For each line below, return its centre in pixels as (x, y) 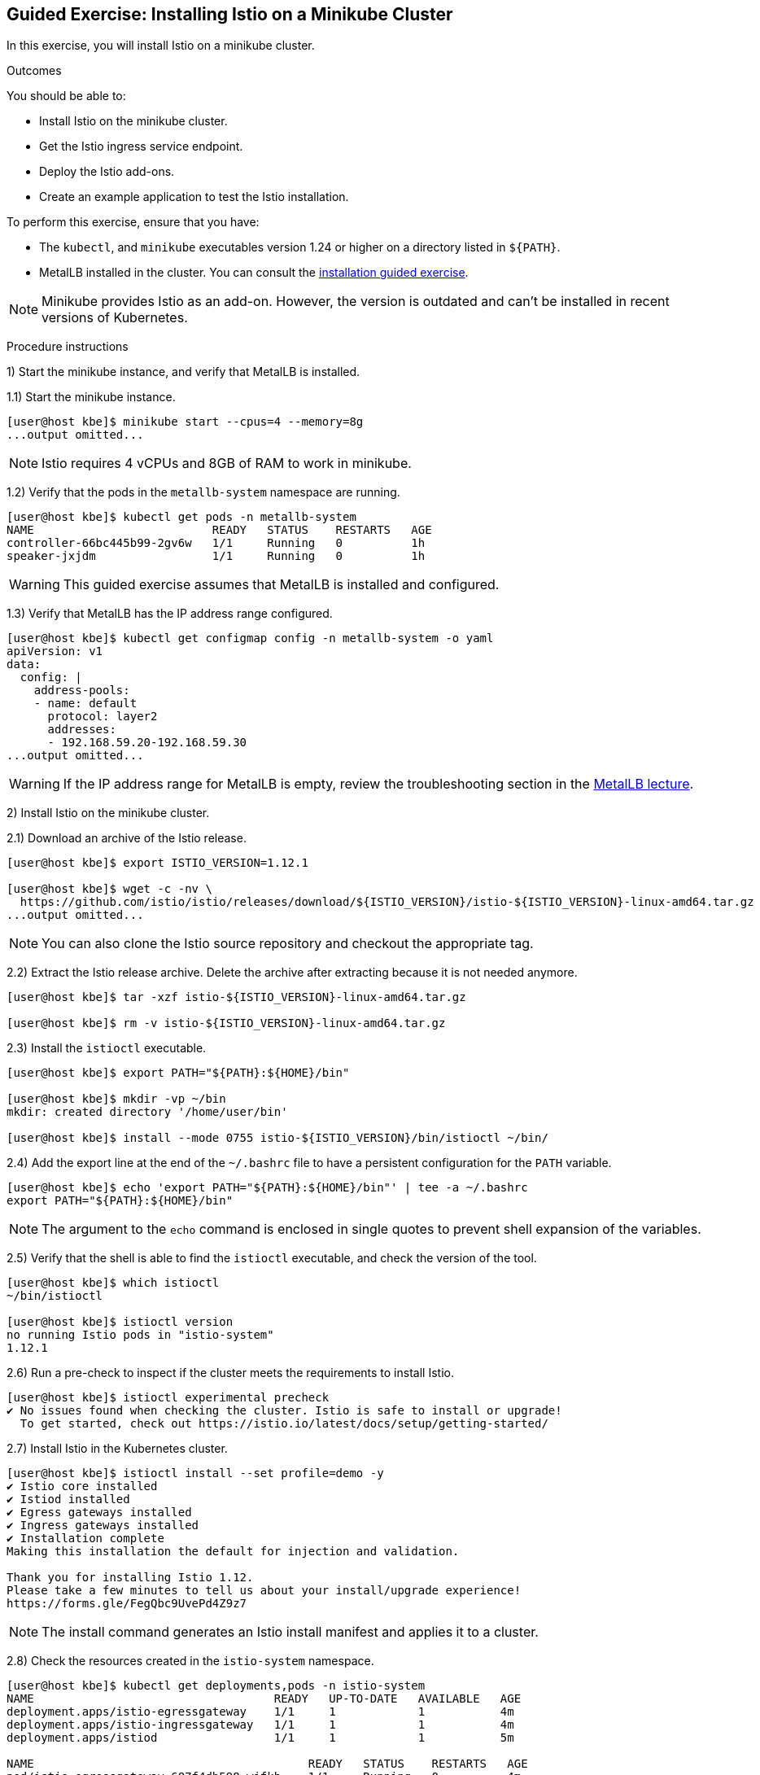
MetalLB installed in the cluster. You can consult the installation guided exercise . (254, 273)
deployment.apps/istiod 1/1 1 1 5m (260, 1738)
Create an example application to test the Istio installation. (194, 197)
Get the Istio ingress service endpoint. (141, 146)
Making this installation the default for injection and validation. (233, 1552)
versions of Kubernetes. (115, 318)
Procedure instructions (68, 347)
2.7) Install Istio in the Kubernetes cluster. (117, 1449)
